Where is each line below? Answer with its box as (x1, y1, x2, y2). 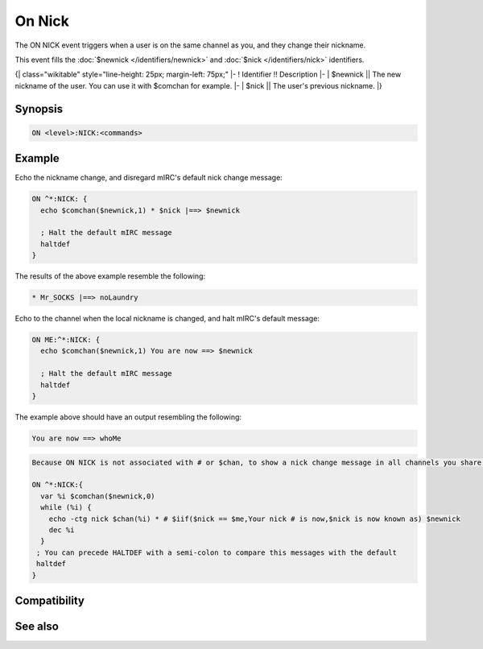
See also (14, 619, 60, 633)
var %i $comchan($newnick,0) (40, 491, 156, 501)
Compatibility (14, 593, 85, 607)
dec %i (48, 525, 75, 535)
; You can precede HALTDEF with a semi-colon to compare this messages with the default (36, 548, 398, 557)
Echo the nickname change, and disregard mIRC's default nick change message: (14, 173, 283, 183)
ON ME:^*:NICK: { (31, 335, 101, 345)
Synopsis (14, 101, 64, 116)
